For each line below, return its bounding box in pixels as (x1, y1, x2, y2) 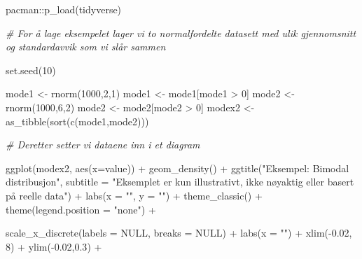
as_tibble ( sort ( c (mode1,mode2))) (6, 113, 149, 128)
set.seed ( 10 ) (6, 62, 56, 77)
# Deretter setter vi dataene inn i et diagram (6, 137, 200, 152)
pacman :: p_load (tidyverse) (6, 2, 122, 16)
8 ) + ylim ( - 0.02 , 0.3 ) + (6, 239, 102, 253)
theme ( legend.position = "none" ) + (6, 202, 156, 216)
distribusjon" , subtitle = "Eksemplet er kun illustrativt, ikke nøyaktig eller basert (6, 174, 354, 189)
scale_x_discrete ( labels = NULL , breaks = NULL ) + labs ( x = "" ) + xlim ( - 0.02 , (6, 225, 352, 240)
